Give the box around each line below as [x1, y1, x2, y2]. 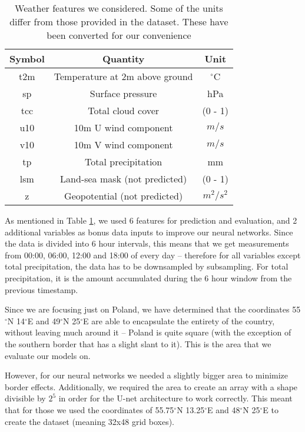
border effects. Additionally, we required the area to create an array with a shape [5, 380, 298, 393]
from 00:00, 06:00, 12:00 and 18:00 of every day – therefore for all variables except [5, 248, 301, 261]
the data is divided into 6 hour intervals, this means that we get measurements [5, 237, 289, 250]
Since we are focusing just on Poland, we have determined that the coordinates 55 [5, 303, 301, 315]
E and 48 [207, 403, 240, 416]
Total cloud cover [88, 104, 160, 117]
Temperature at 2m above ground [54, 69, 193, 83]
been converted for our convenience [47, 28, 191, 42]
